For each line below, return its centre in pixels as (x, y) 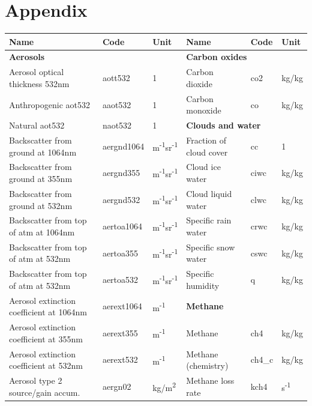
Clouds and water (223, 125)
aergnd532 (121, 199)
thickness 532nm (39, 83)
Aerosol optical (37, 72)
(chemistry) (207, 365)
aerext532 (120, 359)
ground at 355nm (41, 179)
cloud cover (207, 152)
